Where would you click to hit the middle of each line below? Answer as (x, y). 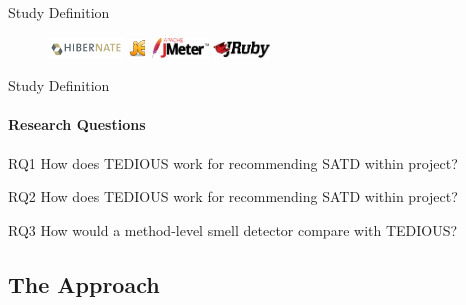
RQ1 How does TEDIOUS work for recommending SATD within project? (233, 162)
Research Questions (77, 124)
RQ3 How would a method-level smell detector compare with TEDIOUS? (233, 229)
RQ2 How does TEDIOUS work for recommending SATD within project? (233, 196)
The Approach (84, 283)
